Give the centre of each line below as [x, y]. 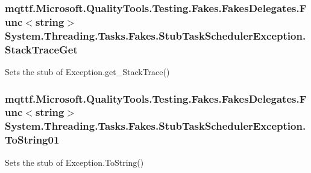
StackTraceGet [41, 49]
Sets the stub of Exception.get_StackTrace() [87, 71]
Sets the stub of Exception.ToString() [74, 162]
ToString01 [32, 140]
